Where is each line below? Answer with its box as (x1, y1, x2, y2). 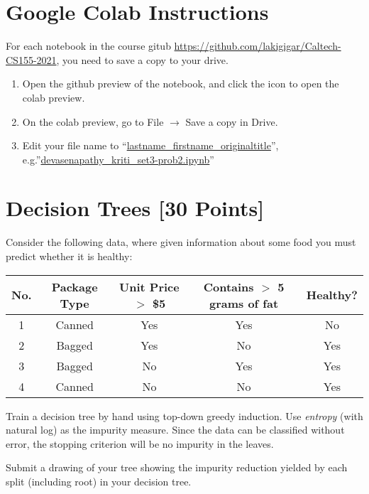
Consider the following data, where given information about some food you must (6, 235, 356, 249)
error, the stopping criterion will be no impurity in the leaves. (6, 436, 274, 451)
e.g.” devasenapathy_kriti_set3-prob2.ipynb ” (22, 151, 214, 166)
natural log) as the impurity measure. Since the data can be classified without (6, 422, 345, 437)
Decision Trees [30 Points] (6, 193, 265, 222)
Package (51, 278, 98, 295)
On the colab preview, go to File (22, 114, 164, 129)
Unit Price (119, 278, 180, 295)
